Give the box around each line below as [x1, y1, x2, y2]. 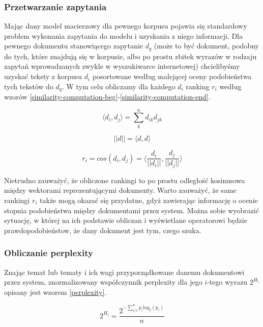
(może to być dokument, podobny [154, 40, 259, 51]
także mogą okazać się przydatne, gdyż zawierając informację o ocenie [40, 194, 258, 205]
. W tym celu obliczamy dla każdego [62, 81, 176, 91]
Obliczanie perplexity [4, 246, 93, 259]
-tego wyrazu [207, 276, 248, 287]
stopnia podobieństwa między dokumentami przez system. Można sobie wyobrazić [4, 205, 259, 215]
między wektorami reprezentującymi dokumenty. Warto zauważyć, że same [4, 185, 237, 195]
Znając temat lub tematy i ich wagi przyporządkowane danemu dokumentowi [4, 266, 245, 277]
